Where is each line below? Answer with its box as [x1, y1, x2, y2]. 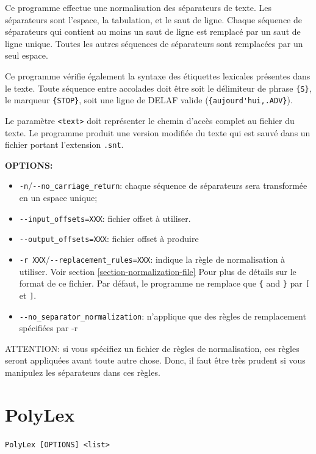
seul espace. [5, 49, 48, 62]
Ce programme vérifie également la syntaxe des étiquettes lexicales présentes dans [5, 69, 311, 82]
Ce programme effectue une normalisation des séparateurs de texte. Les [5, 1, 272, 13]
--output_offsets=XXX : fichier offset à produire [19, 232, 199, 245]
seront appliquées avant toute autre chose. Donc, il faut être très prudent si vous [5, 354, 306, 367]
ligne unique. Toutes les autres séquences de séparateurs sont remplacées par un [5, 37, 303, 49]
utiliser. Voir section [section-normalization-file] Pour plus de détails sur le [19, 265, 296, 277]
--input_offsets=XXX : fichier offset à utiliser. [19, 211, 191, 224]
